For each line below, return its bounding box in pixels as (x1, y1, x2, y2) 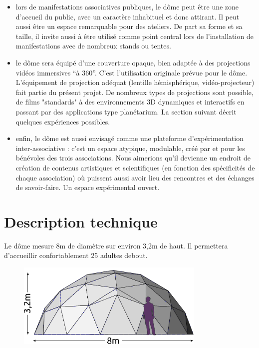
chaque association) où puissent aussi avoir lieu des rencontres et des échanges (15, 172, 255, 182)
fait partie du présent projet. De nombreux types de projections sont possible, (15, 86, 254, 97)
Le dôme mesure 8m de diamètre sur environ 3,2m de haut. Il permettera (4, 240, 228, 250)
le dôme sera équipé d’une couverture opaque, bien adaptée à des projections (15, 57, 251, 67)
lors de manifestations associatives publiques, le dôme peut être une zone (15, 1, 239, 11)
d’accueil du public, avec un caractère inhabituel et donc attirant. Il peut (15, 11, 240, 21)
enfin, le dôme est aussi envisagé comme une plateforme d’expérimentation (15, 133, 244, 143)
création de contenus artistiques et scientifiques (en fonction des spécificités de (15, 162, 255, 172)
